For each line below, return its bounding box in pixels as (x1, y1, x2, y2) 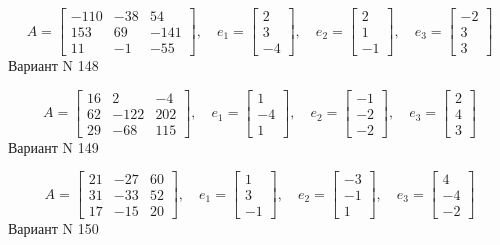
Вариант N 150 (8, 218, 99, 239)
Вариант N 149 (8, 136, 99, 157)
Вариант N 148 (8, 55, 99, 76)
